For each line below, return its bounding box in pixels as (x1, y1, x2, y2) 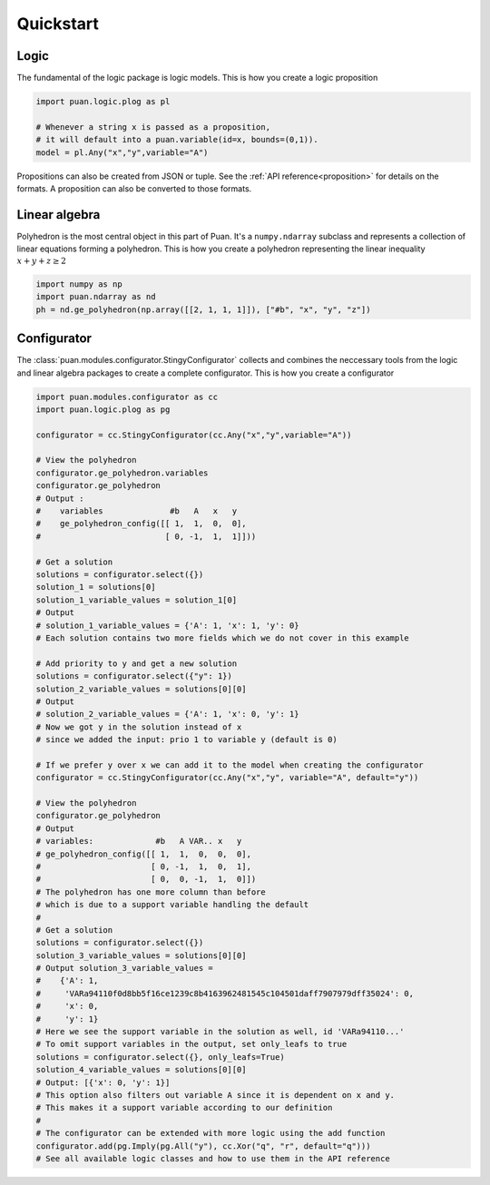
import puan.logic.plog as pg (35, 404, 171, 415)
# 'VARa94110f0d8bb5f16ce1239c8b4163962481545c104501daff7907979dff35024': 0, (35, 988, 415, 998)
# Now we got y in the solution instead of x (35, 721, 242, 732)
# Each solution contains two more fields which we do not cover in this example (35, 632, 410, 643)
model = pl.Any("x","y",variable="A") (35, 147, 209, 158)
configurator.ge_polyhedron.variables (35, 467, 209, 478)
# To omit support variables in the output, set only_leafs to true (35, 1039, 348, 1050)
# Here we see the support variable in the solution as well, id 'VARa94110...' (35, 1026, 405, 1037)
